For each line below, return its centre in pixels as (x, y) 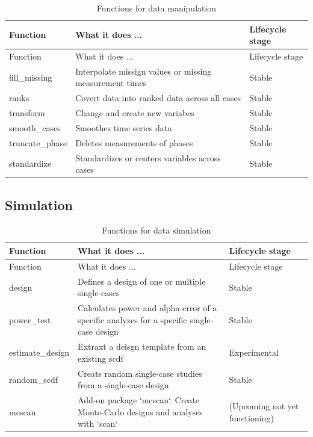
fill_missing (31, 77)
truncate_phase (38, 142)
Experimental (254, 352)
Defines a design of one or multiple (142, 281)
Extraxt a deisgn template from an (142, 346)
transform (27, 113)
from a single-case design (123, 385)
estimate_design (39, 352)
